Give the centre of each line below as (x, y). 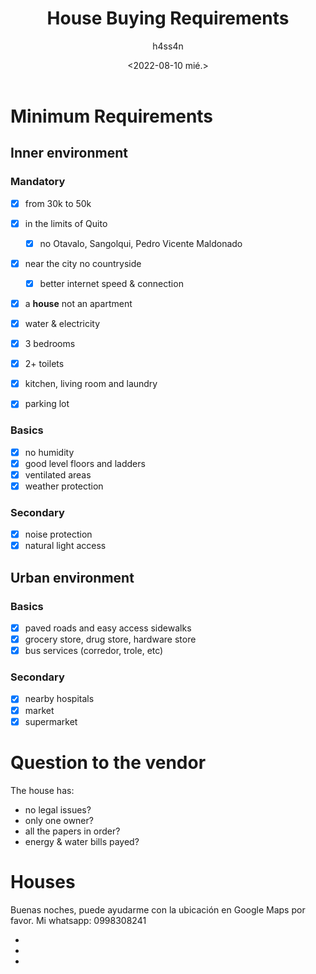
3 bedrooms (50, 344)
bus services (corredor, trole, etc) (94, 651)
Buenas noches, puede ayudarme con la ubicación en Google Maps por (158, 909)
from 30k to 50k (58, 203)
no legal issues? (58, 809)
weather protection (64, 486)
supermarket (51, 721)
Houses (43, 881)
